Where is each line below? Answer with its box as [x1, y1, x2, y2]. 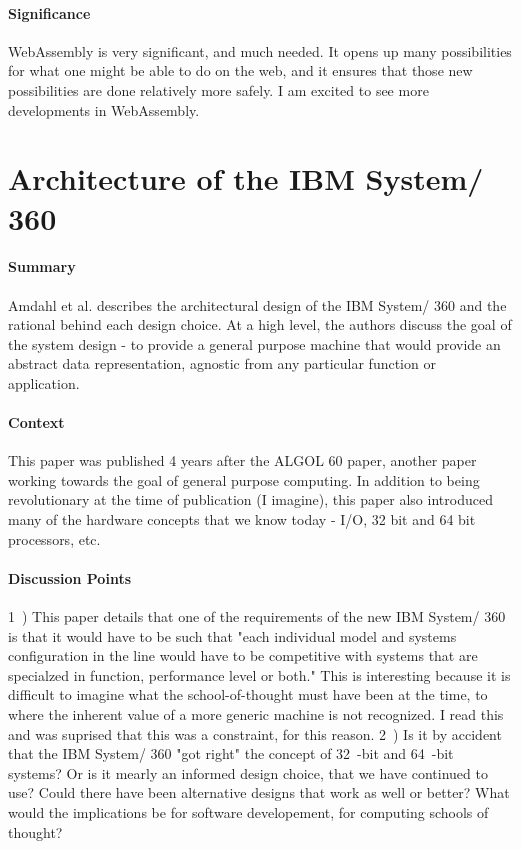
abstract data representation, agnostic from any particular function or [8, 353, 436, 374]
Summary [8, 256, 76, 277]
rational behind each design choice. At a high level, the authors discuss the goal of [8, 314, 512, 335]
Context [8, 412, 65, 433]
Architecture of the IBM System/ [8, 158, 484, 199]
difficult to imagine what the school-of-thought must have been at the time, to [8, 684, 488, 705]
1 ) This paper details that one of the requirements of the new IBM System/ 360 [8, 606, 506, 627]
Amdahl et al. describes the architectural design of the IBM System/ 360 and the [8, 294, 507, 315]
